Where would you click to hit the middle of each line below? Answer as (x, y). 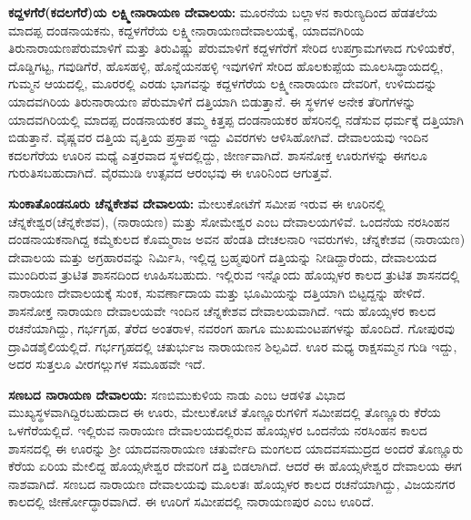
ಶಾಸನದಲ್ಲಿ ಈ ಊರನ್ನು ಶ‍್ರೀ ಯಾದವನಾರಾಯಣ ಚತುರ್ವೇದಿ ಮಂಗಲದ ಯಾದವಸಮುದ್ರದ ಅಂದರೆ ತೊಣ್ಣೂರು (236, 448)
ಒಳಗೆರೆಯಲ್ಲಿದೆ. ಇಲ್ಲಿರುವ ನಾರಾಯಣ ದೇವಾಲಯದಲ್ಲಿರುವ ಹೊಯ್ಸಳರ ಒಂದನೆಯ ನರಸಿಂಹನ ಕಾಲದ (218, 430)
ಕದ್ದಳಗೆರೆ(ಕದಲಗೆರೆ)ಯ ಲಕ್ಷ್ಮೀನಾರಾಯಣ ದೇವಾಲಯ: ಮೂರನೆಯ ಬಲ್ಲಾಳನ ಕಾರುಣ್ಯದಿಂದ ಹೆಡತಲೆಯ (223, 12)
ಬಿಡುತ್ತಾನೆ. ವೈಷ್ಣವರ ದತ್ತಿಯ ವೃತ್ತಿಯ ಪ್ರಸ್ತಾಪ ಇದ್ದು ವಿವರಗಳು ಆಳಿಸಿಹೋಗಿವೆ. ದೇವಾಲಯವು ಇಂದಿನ (219, 137)
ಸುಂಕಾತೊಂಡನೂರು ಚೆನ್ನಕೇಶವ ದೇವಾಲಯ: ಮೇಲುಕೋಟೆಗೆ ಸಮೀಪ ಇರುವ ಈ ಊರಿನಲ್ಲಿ (197, 203)
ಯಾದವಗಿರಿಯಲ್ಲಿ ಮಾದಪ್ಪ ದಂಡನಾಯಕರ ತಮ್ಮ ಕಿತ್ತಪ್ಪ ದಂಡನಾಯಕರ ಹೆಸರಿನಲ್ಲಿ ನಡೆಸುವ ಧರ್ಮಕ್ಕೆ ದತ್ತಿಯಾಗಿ (236, 119)
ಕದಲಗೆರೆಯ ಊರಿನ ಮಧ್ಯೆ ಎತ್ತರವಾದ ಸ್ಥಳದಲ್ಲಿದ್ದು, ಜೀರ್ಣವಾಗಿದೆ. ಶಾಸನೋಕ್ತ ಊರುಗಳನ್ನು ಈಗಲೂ (218, 154)
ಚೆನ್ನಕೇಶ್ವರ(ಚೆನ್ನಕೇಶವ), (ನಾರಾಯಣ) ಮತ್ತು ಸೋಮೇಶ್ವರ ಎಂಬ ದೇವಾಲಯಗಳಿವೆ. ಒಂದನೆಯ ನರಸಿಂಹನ (229, 221)
